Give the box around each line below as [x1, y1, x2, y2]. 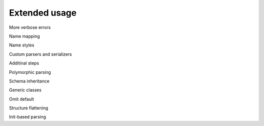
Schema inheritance [9, 78, 50, 84]
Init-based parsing [9, 114, 46, 120]
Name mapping [9, 33, 40, 39]
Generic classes [9, 87, 42, 93]
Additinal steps [9, 60, 39, 66]
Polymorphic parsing [9, 69, 51, 75]
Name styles [9, 42, 34, 48]
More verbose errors [9, 24, 51, 30]
